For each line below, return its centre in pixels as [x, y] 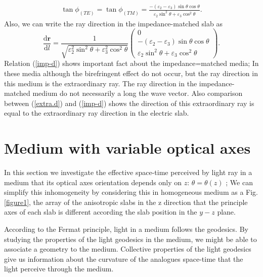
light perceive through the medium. [59, 269]
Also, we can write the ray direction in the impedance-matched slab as [113, 23]
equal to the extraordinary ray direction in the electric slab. [97, 113]
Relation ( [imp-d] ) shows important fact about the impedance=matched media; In [131, 63]
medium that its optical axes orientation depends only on [93, 182]
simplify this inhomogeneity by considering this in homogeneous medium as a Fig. [131, 192]
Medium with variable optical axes [127, 148]
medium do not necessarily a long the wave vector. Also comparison [138, 93]
